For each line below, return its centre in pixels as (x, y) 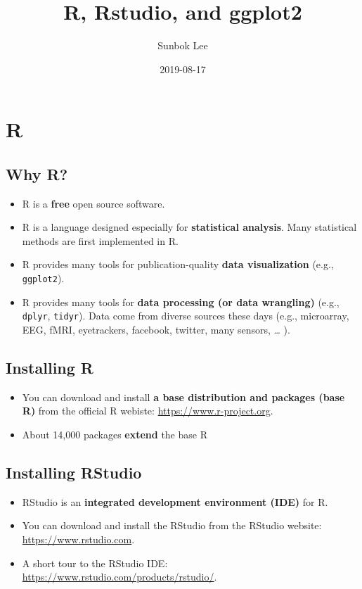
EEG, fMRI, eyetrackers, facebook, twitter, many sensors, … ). (156, 329)
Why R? (37, 173)
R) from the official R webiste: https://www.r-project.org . (148, 411)
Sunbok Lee (183, 45)
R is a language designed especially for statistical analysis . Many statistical (189, 227)
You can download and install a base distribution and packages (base (183, 397)
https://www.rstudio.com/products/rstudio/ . (119, 577)
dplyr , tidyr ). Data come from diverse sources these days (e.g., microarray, (186, 316)
